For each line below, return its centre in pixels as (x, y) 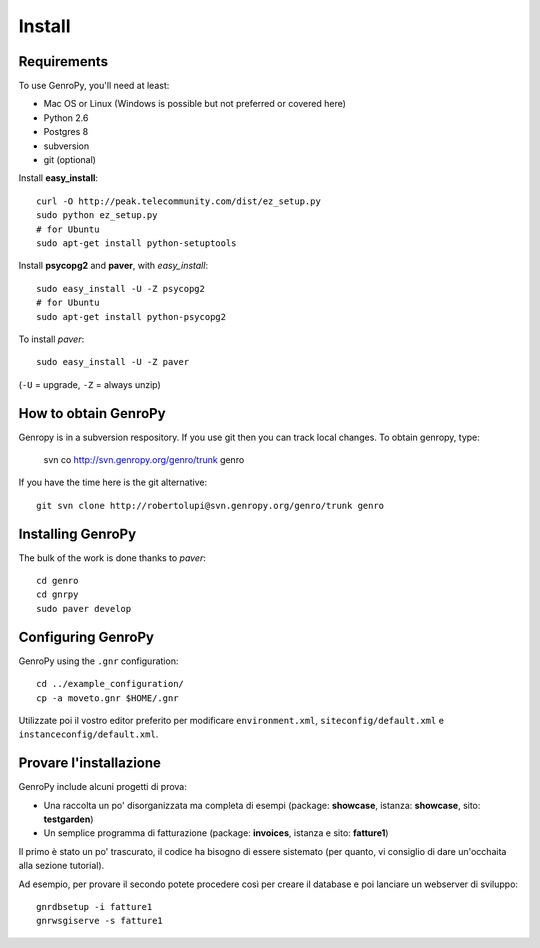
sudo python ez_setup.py (97, 215)
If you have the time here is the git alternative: (113, 482)
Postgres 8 (66, 132)
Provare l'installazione (90, 763)
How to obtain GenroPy (92, 413)
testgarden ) (68, 819)
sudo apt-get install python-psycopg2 (131, 316)
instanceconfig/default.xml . (88, 734)
